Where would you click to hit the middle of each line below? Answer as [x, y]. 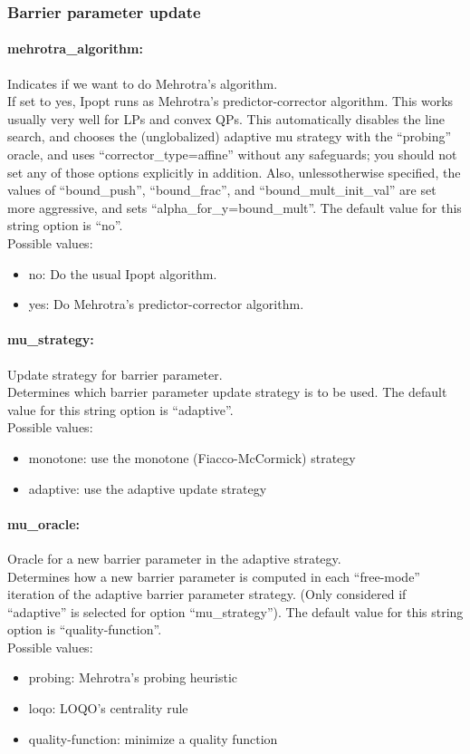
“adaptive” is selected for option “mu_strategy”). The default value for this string [235, 611]
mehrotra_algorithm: [75, 48]
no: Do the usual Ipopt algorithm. [123, 273]
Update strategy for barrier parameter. [115, 374]
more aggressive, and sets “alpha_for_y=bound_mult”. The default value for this [235, 207]
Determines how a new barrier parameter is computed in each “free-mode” [214, 576]
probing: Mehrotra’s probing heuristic [133, 677]
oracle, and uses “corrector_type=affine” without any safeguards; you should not [232, 155]
